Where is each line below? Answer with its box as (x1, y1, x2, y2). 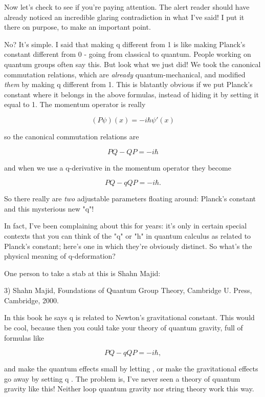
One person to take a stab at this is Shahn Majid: (4, 267, 161, 278)
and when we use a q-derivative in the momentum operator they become (4, 162, 231, 173)
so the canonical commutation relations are (4, 131, 139, 141)
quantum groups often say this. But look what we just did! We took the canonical (4, 58, 261, 69)
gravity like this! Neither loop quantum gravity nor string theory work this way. (4, 383, 254, 394)
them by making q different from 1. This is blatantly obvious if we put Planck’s (4, 79, 253, 90)
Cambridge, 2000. (4, 295, 59, 305)
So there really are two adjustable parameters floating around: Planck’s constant (4, 193, 256, 204)
